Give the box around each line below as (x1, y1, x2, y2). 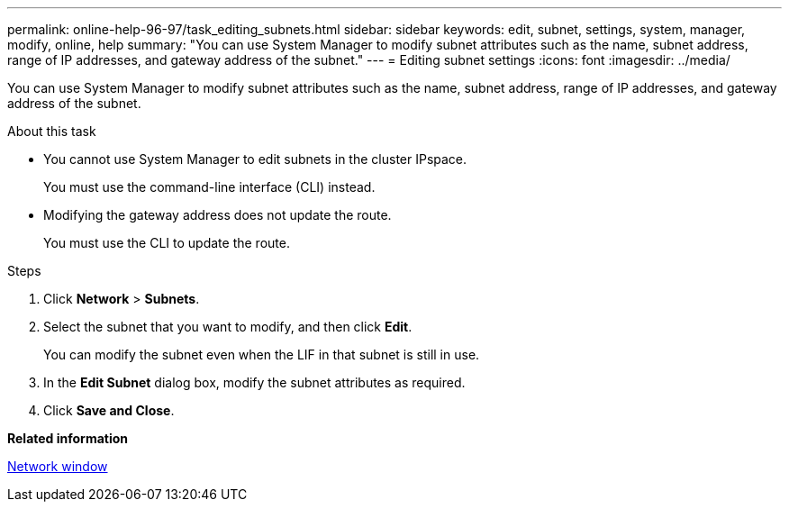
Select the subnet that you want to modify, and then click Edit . (43, 319, 413, 334)
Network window (7, 459, 108, 474)
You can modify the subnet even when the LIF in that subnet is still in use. (43, 347, 480, 362)
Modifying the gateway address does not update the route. (43, 207, 392, 223)
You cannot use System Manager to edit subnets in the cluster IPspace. (43, 151, 467, 167)
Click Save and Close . (43, 403, 175, 418)
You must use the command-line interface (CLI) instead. (43, 179, 376, 195)
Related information (7, 431, 129, 446)
